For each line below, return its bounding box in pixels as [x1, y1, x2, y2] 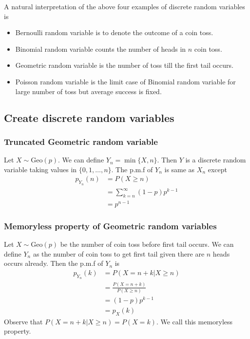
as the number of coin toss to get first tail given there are [33, 248, 205, 259]
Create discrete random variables [4, 110, 174, 125]
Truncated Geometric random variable [4, 135, 158, 147]
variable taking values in [4, 164, 77, 174]
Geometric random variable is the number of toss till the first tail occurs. [15, 60, 233, 70]
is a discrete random [185, 155, 246, 165]
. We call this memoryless [156, 316, 233, 326]
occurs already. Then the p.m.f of [4, 258, 103, 268]
